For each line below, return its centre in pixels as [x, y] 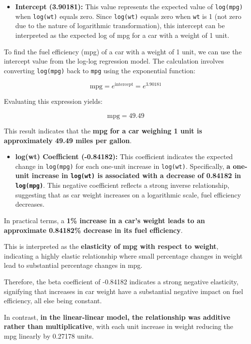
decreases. [30, 204]
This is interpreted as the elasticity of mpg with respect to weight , [111, 246]
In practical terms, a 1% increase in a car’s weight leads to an [104, 220]
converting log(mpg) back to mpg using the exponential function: [100, 70]
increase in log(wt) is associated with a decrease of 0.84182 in [136, 175]
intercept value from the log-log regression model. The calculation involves [114, 61]
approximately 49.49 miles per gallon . [68, 140]
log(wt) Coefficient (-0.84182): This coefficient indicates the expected [124, 156]
